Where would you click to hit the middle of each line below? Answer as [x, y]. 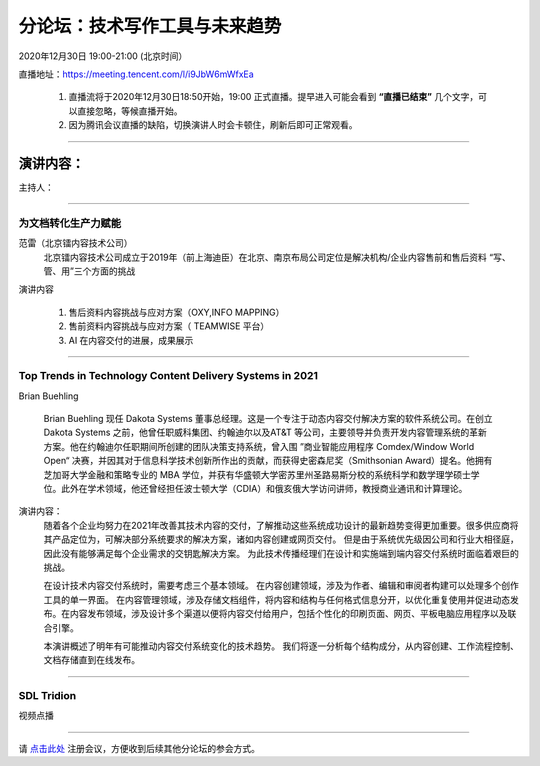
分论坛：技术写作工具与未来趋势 [150, 26]
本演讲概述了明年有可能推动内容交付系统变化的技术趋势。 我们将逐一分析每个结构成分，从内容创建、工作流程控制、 [281, 646]
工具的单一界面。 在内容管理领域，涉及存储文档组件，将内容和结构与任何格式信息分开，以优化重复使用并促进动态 [276, 599]
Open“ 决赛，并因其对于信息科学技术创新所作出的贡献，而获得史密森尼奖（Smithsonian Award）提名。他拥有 [268, 461]
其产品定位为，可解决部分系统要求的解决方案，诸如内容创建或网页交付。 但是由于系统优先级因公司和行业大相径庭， [281, 539]
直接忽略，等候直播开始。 [129, 111]
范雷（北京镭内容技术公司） [75, 243]
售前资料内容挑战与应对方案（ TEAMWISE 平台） [169, 326]
